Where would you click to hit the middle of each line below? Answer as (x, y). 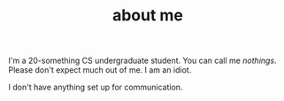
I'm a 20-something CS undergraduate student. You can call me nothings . (142, 61)
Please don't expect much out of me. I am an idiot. (100, 70)
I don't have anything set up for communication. (96, 87)
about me (148, 16)
